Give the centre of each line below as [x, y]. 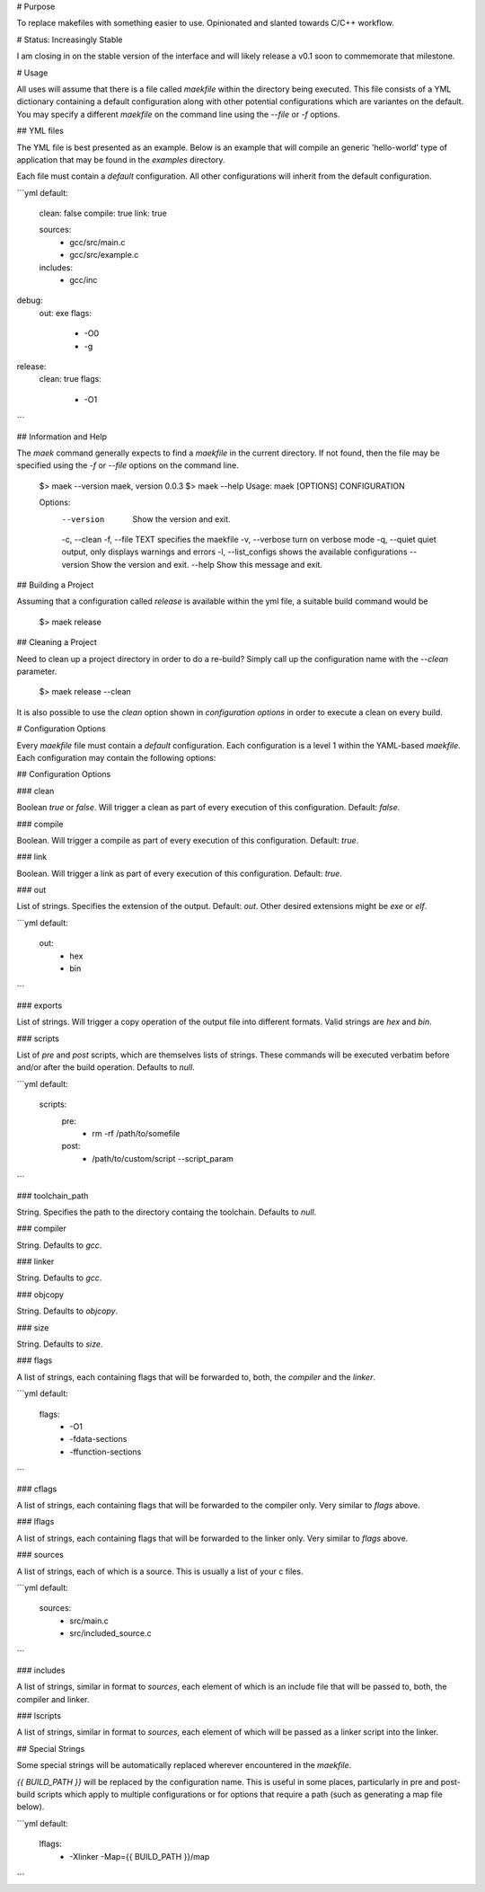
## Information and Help [62, 437]
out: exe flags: [65, 313]
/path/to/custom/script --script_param [163, 1158]
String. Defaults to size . [60, 1344]
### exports [40, 1005]
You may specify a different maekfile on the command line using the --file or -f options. [178, 114]
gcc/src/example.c [104, 255]
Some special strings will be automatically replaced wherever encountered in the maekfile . [184, 1765]
